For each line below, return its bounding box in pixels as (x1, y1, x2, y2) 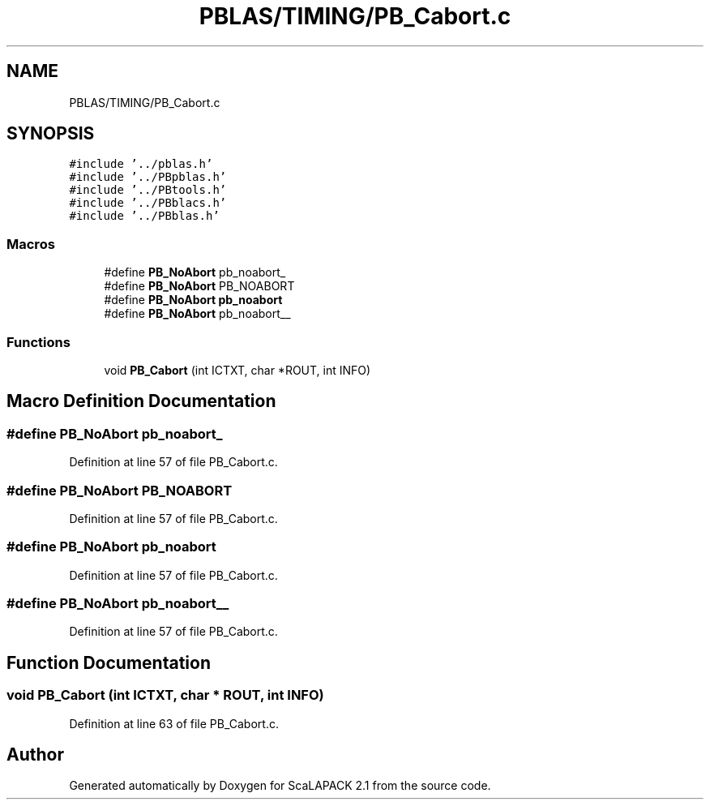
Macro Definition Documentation (6, 391, 276, 412)
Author (6, 744, 64, 765)
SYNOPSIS (6, 123, 95, 144)
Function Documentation (6, 652, 211, 673)
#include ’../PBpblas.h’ (69, 170, 227, 184)
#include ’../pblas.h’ (69, 157, 213, 171)
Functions (6, 333, 71, 350)
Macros (6, 235, 55, 252)
